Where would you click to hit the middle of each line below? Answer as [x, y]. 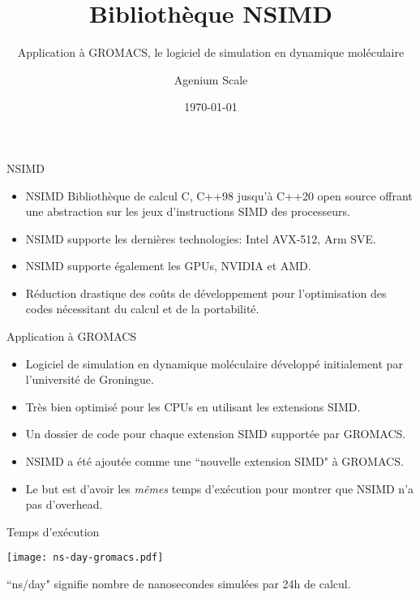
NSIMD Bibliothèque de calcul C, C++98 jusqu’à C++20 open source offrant [219, 195]
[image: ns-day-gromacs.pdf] [85, 558]
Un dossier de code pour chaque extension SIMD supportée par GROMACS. [216, 434]
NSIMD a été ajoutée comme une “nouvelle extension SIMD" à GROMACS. [214, 461]
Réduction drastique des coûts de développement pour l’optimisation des [206, 293]
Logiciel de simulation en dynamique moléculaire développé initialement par [214, 363]
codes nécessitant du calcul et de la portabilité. [142, 309]
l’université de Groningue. [90, 379]
